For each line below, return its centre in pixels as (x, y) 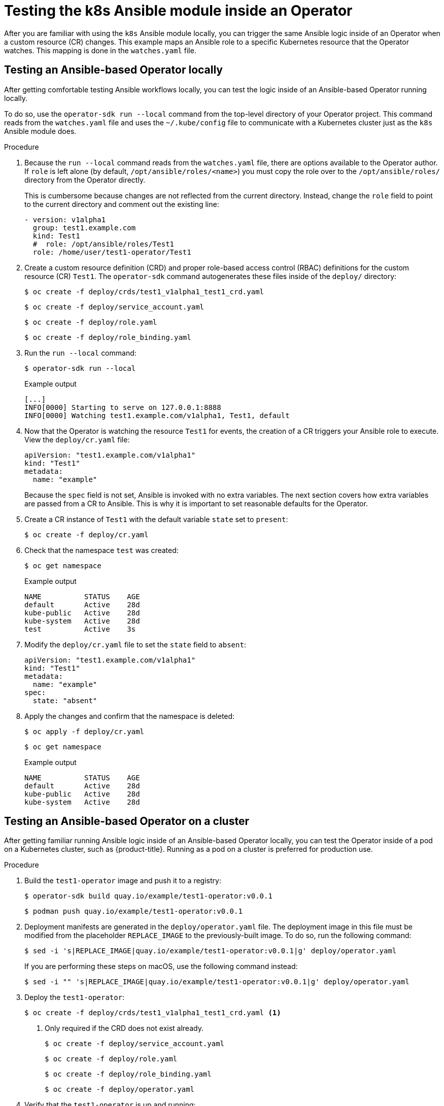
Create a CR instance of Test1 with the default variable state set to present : (156, 519)
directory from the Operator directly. (85, 180)
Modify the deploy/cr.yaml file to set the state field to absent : (135, 644)
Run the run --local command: (80, 353)
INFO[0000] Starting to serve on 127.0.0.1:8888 (123, 407)
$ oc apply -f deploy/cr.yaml (84, 731)
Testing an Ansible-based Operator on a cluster (127, 821)
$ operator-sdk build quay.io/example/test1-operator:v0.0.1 (148, 896)
